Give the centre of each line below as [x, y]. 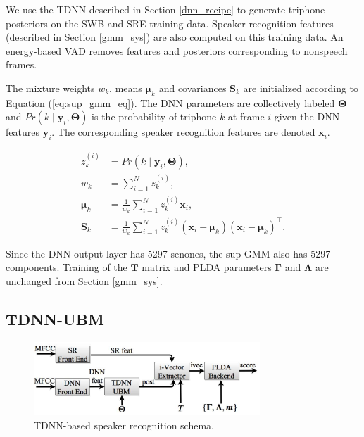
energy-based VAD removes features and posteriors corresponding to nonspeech [177, 50]
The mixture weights [50, 88]
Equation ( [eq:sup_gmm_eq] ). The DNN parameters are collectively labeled [170, 102]
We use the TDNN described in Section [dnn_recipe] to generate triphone [165, 9]
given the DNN [307, 116]
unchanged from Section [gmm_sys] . [84, 280]
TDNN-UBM [55, 318]
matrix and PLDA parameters [207, 267]
